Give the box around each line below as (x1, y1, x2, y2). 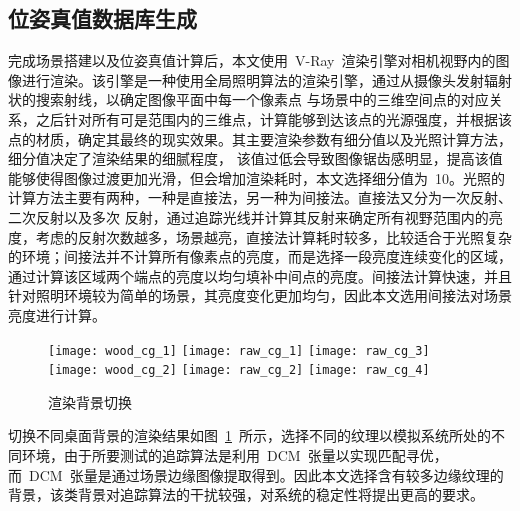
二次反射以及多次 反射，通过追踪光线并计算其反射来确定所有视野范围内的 (8, 206, 489, 227)
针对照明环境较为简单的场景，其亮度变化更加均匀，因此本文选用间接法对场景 (8, 285, 512, 306)
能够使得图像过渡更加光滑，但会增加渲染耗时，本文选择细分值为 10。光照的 (8, 167, 505, 188)
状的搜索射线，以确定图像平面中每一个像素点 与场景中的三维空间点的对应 (8, 89, 489, 110)
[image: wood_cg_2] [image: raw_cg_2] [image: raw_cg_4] (48, 363, 430, 378)
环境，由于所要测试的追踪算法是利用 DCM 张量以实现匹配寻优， (21, 445, 448, 466)
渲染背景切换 (48, 391, 132, 412)
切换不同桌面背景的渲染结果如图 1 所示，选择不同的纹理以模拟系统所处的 (8, 425, 491, 446)
